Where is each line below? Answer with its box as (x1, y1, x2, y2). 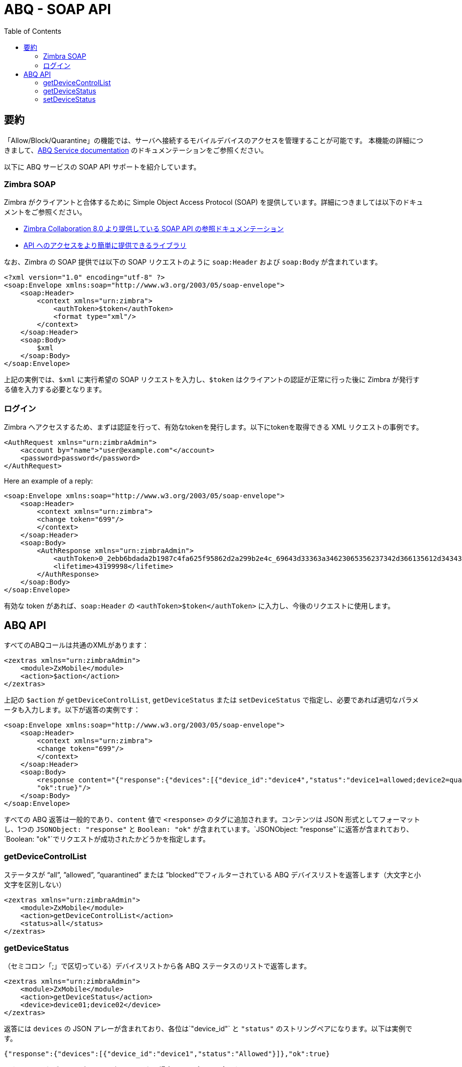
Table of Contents (4, 26, 62, 35)
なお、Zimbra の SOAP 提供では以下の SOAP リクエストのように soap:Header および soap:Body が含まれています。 (4, 258, 382, 267)
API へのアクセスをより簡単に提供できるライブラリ (23, 241, 187, 250)
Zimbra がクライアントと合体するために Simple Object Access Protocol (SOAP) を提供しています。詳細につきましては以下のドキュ (4, 198, 423, 207)
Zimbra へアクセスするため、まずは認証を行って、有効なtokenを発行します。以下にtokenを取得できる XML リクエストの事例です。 (4, 423, 423, 432)
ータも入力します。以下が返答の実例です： (4, 705, 140, 714)
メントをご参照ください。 (4, 208, 86, 217)
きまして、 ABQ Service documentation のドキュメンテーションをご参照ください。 (4, 145, 268, 154)
